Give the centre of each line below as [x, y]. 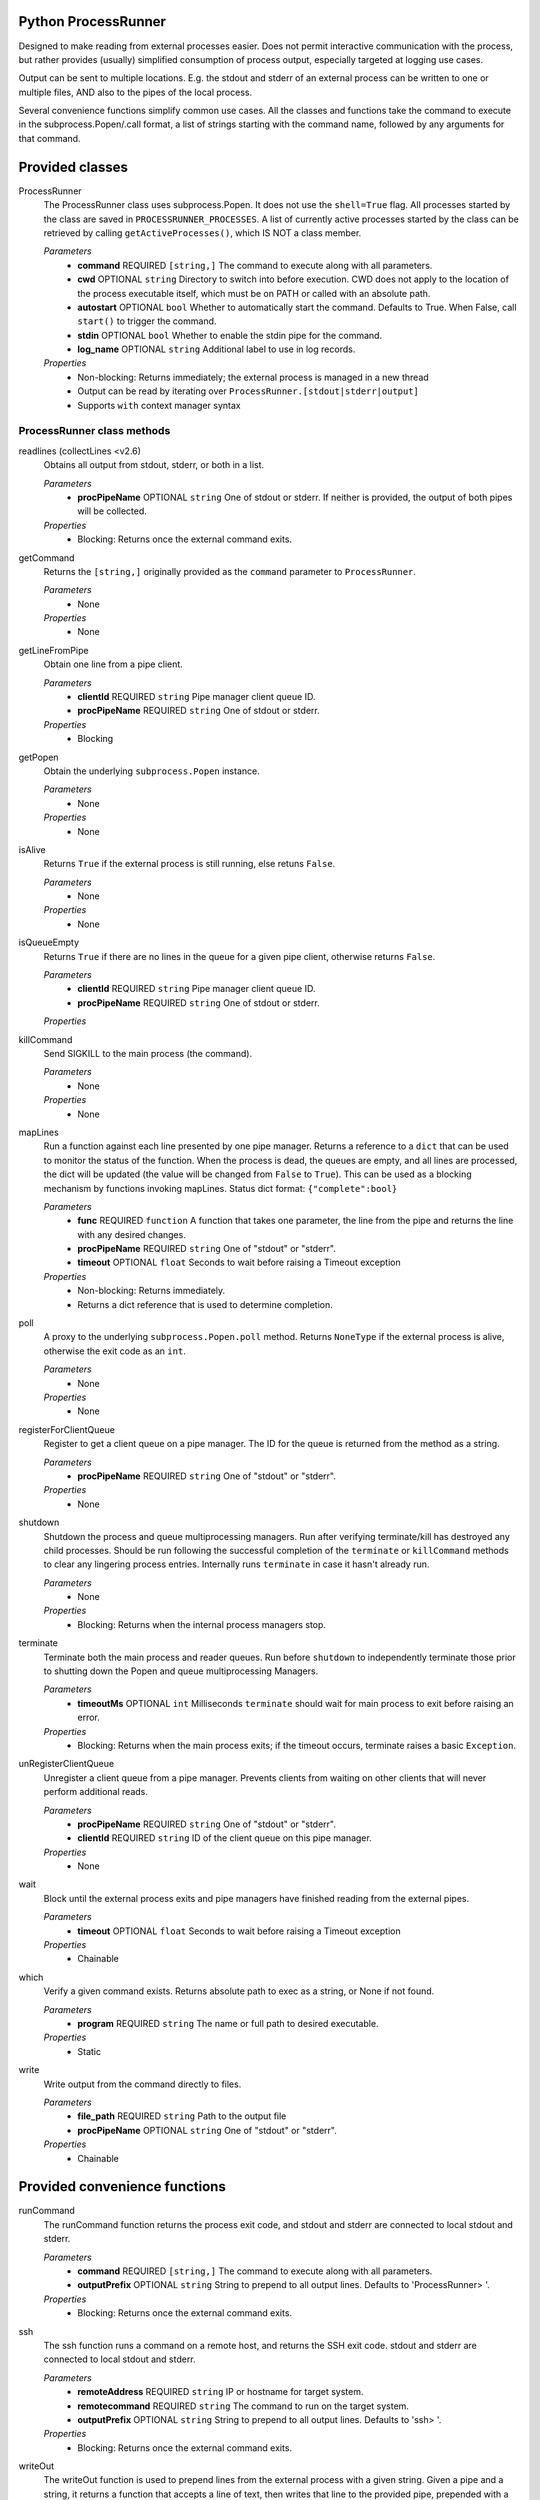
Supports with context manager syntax [159, 405]
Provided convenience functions [122, 2186]
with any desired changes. [132, 1234]
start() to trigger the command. [147, 321]
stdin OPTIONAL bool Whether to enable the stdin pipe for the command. [230, 335]
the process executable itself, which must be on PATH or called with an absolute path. [254, 293]
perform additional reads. [96, 1792]
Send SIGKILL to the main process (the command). [148, 1053]
